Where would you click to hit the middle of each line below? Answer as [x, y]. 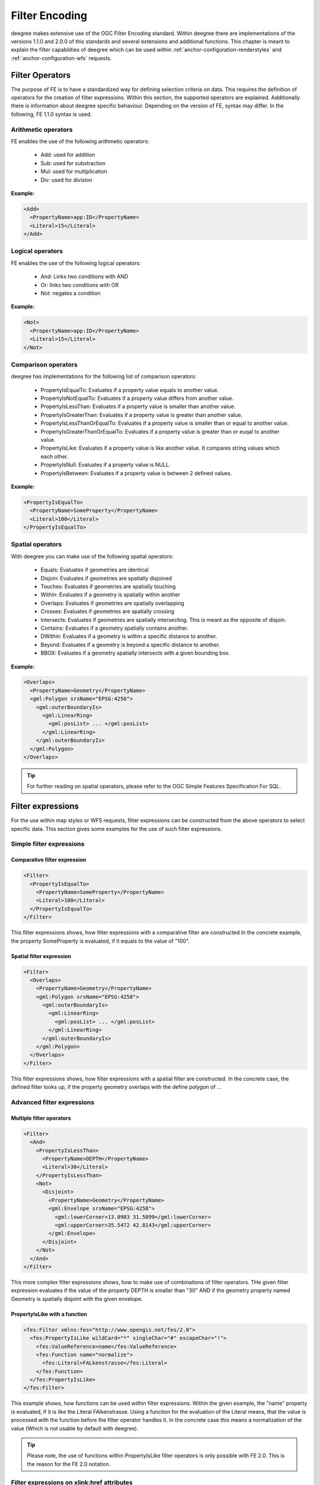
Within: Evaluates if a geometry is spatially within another [111, 595]
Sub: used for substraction [73, 163]
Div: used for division [66, 180]
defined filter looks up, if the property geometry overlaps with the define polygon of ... [116, 1087]
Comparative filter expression [49, 860]
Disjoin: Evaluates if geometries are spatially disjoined [106, 578]
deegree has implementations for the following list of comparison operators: [104, 377]
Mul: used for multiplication [74, 172]
